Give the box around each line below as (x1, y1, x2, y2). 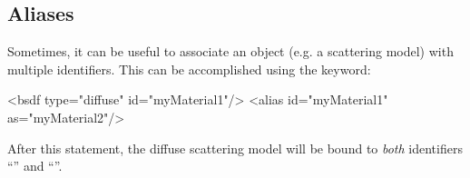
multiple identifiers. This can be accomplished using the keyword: (7, 59, 371, 78)
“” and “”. (7, 156, 63, 175)
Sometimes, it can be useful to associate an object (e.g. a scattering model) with (7, 42, 454, 61)
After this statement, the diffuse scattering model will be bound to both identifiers (7, 138, 463, 157)
